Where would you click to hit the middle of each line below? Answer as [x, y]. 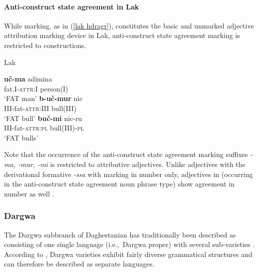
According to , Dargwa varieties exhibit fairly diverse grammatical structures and [128, 254]
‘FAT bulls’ [21, 137]
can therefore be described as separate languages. [79, 264]
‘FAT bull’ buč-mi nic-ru [43, 118]
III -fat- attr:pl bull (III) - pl [44, 128]
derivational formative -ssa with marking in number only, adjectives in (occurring [129, 174]
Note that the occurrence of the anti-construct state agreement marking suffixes [126, 154]
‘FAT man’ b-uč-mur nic [43, 98]
